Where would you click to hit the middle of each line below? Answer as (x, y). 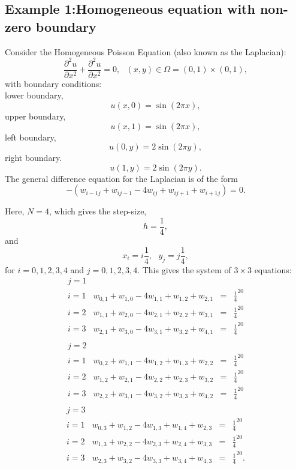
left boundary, (31, 137)
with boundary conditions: (53, 83)
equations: (273, 269)
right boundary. (34, 158)
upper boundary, (35, 116)
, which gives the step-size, (98, 211)
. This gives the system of (184, 269)
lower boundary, (34, 95)
